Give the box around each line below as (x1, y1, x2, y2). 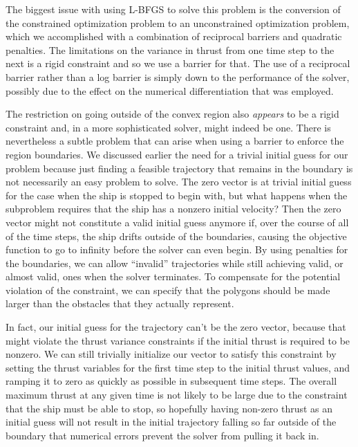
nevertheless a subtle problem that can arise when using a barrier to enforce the (6, 134, 344, 148)
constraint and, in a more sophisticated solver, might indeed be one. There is (6, 120, 331, 134)
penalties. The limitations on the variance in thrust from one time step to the (6, 42, 335, 57)
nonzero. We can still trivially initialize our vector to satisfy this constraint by (6, 347, 337, 361)
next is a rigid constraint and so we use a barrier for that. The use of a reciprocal (6, 56, 350, 71)
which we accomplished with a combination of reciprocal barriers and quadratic (6, 29, 342, 44)
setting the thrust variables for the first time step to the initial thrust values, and (6, 360, 350, 374)
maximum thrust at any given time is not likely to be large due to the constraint (6, 387, 348, 402)
